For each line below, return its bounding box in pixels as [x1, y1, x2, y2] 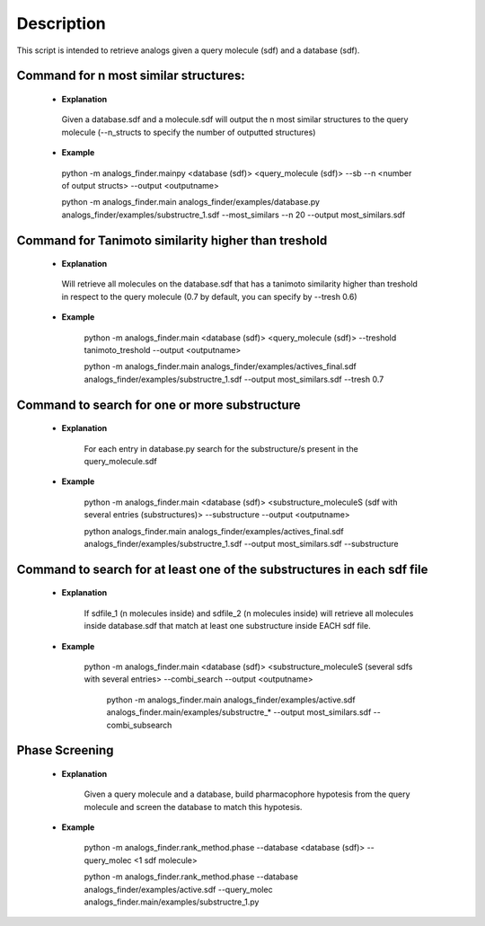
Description [16, 13, 107, 33]
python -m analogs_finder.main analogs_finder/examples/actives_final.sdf [84, 361, 357, 372]
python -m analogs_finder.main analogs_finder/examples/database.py [61, 197, 321, 207]
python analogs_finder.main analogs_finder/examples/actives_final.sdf [84, 525, 345, 536]
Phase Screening [16, 743, 114, 758]
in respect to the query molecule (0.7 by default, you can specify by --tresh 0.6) [61, 291, 358, 302]
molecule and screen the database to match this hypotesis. [84, 801, 303, 812]
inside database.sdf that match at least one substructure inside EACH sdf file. [84, 621, 372, 631]
